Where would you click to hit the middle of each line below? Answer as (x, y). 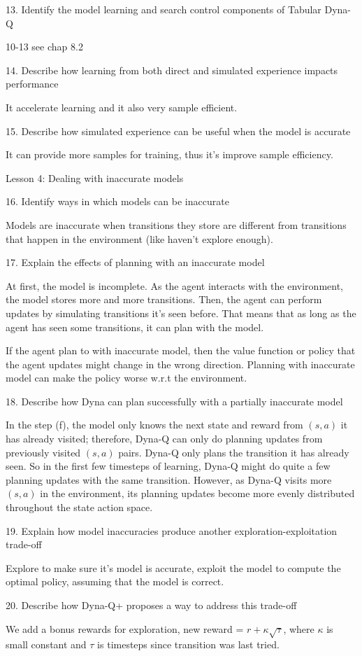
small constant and (46, 644)
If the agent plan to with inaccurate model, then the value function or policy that (181, 350)
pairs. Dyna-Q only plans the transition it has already (234, 452)
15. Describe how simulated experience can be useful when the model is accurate (178, 131)
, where (299, 628)
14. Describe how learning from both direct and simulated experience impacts (172, 70)
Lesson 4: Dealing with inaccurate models (95, 177)
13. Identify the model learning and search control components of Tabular (164, 9)
